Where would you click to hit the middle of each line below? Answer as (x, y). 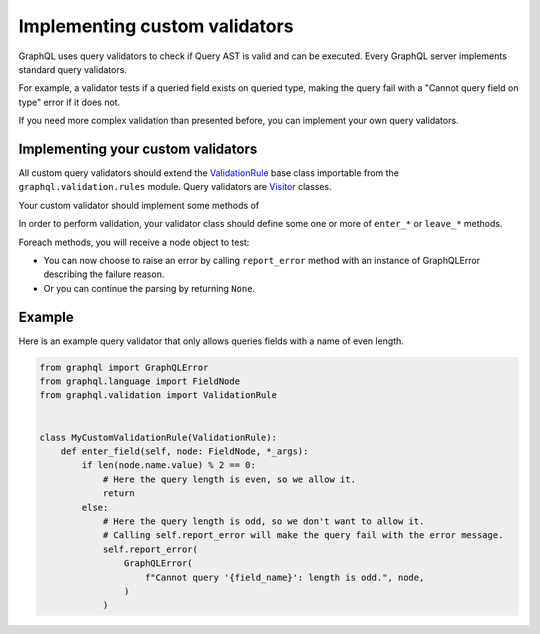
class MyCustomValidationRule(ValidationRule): (158, 437)
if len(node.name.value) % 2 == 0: (169, 465)
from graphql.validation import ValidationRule (158, 395)
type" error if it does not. (69, 102)
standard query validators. (72, 69)
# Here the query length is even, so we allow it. (229, 479)
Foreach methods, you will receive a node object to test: (134, 242)
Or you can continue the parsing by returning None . (149, 288)
